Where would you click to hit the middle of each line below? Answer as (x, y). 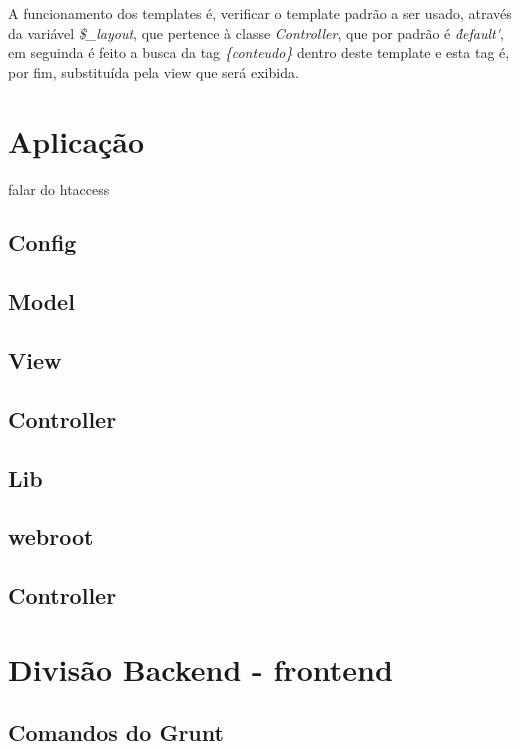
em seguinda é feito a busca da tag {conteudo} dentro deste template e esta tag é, (259, 52)
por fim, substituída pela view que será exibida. (153, 71)
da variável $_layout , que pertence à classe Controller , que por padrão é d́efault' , (256, 32)
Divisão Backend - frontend (200, 668)
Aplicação (76, 140)
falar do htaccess (59, 188)
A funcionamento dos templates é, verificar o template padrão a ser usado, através (260, 13)
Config (42, 242)
